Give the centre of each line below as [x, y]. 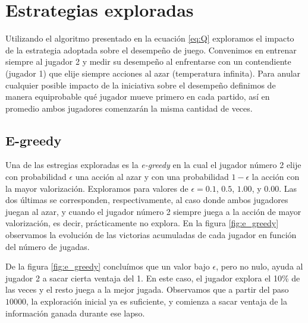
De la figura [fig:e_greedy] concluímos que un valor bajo [108, 266]
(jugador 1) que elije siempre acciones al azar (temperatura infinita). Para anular [153, 73]
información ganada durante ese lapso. [75, 313]
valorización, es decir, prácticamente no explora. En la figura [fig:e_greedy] [142, 223]
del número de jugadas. [48, 246]
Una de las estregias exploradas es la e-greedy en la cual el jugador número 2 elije [153, 165]
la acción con [276, 177]
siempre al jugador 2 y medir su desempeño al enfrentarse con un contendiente [148, 61]
